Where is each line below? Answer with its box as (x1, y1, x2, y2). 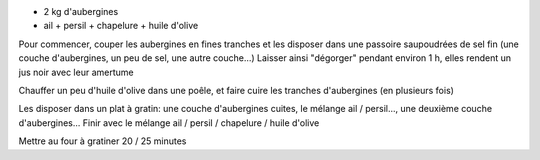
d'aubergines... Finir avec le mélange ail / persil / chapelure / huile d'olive (18, 116, 320, 129)
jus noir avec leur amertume (18, 66, 134, 78)
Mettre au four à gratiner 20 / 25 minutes (18, 135, 187, 147)
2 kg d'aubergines (43, 6, 119, 17)
